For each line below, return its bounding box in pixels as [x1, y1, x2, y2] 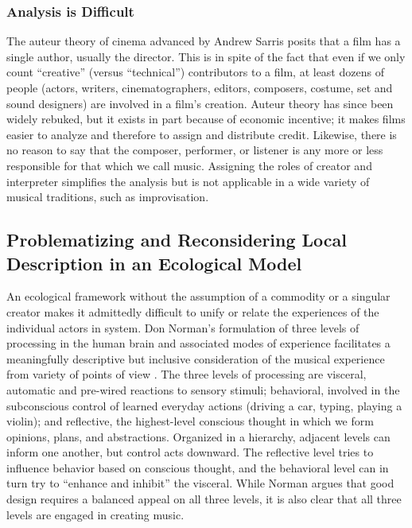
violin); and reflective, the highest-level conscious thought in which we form [6, 413, 374, 429]
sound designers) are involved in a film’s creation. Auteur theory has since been [6, 95, 394, 111]
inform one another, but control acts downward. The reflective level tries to [6, 444, 374, 460]
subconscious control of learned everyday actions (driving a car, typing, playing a [6, 397, 402, 413]
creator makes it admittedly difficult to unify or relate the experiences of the [6, 303, 379, 320]
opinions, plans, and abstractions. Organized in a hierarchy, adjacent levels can [6, 428, 391, 445]
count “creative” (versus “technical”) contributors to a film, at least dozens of [6, 64, 384, 80]
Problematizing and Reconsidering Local [6, 227, 348, 252]
